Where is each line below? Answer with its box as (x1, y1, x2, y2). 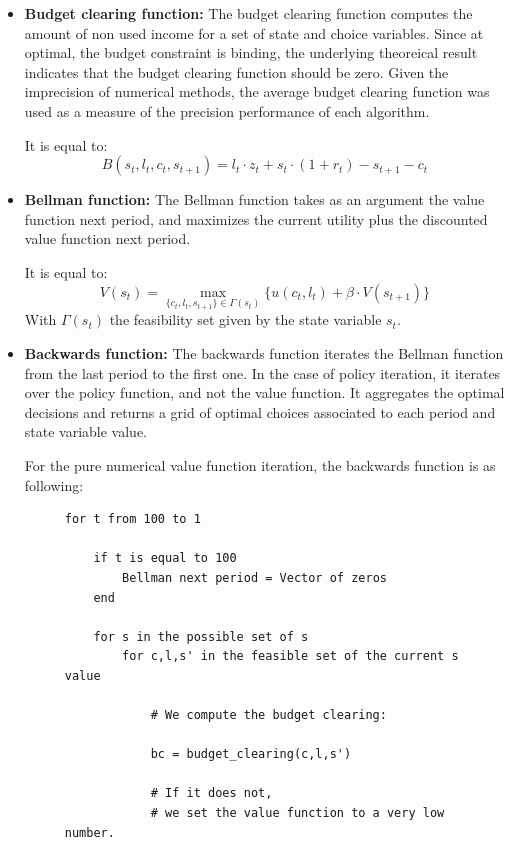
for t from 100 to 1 (64, 512, 201, 527)
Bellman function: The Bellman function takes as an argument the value (24, 189, 485, 210)
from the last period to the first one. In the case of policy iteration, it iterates (24, 362, 501, 383)
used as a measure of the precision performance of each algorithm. (24, 100, 430, 121)
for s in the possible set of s (93, 629, 309, 644)
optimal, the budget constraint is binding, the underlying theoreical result (24, 42, 478, 63)
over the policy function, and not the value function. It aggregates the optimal (24, 382, 505, 403)
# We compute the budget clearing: (150, 708, 387, 723)
